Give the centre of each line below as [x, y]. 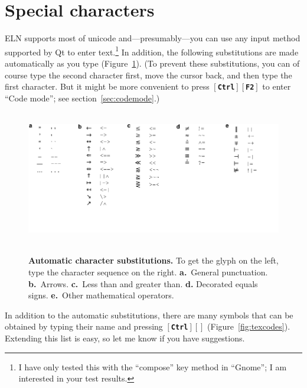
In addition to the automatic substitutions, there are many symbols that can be [149, 315]
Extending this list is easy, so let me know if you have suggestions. [125, 338]
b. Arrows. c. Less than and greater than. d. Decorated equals [143, 283]
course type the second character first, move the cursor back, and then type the [148, 75]
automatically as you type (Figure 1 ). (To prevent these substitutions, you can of [152, 63]
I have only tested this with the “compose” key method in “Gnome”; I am [153, 366]
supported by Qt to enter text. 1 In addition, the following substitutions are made [152, 51]
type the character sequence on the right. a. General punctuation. [148, 272]
